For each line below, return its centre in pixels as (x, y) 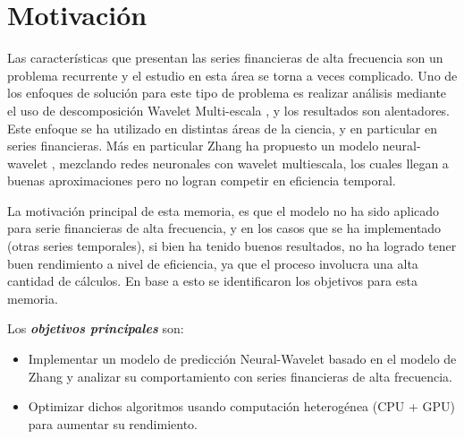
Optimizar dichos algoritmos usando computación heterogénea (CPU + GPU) (242, 406)
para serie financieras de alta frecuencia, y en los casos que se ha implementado (224, 228)
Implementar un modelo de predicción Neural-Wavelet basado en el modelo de (242, 359)
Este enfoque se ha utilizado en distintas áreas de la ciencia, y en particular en (222, 128)
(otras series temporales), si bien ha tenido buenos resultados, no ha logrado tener (232, 246)
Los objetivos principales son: (96, 328)
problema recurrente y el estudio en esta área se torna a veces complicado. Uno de (232, 75)
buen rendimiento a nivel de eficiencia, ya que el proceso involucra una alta (213, 263)
